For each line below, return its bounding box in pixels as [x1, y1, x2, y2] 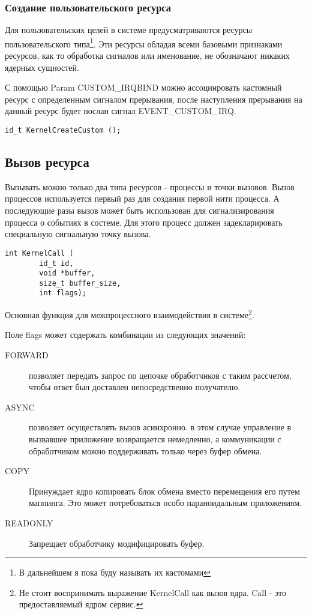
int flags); [39, 289, 87, 298]
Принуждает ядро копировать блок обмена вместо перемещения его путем [29, 484, 300, 497]
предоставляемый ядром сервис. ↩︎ [19, 598, 143, 610]
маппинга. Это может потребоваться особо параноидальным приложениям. [29, 496, 302, 509]
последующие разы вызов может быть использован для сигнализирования [5, 204, 274, 217]
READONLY [5, 516, 53, 529]
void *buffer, [39, 269, 95, 278]
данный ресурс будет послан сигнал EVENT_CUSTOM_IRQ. [5, 104, 236, 117]
